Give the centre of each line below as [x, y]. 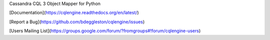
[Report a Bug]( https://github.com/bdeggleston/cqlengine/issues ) [77, 22]
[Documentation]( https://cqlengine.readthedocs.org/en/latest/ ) [74, 13]
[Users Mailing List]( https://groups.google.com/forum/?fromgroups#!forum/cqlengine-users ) [105, 31]
